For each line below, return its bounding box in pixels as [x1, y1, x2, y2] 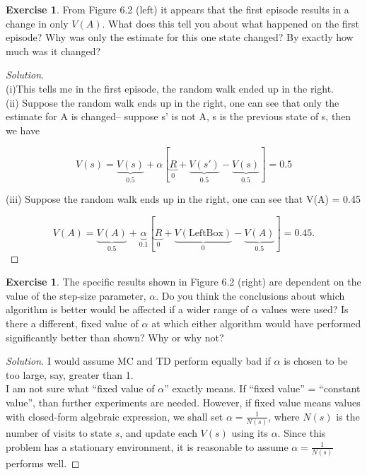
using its [231, 425, 268, 440]
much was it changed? [6, 43, 101, 58]
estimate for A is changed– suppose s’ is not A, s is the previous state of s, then [6, 109, 351, 124]
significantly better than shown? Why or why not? [6, 329, 224, 344]
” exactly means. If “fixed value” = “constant [164, 381, 361, 396]
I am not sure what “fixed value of [6, 381, 155, 396]
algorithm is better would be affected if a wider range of [6, 302, 249, 317]
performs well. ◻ [6, 455, 80, 470]
